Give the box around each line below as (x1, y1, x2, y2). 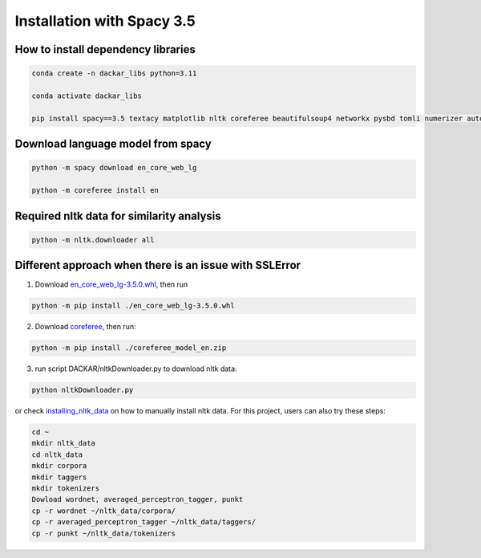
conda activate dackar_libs (31, 91, 142, 100)
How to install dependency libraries (14, 43, 196, 56)
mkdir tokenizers (31, 484, 100, 493)
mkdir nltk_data (31, 438, 96, 448)
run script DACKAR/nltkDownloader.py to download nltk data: (34, 364, 237, 373)
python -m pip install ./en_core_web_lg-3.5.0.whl (31, 301, 236, 311)
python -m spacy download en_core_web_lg (31, 163, 197, 173)
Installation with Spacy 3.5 (14, 12, 196, 30)
